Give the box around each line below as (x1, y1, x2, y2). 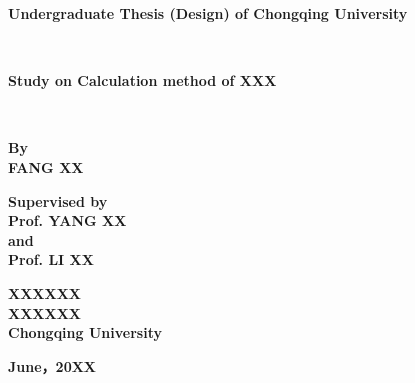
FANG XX (8, 156, 84, 177)
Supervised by (8, 190, 108, 211)
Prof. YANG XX (8, 210, 127, 231)
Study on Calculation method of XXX (8, 70, 277, 91)
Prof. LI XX (8, 249, 94, 270)
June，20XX (8, 355, 97, 376)
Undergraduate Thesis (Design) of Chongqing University (8, 3, 408, 23)
